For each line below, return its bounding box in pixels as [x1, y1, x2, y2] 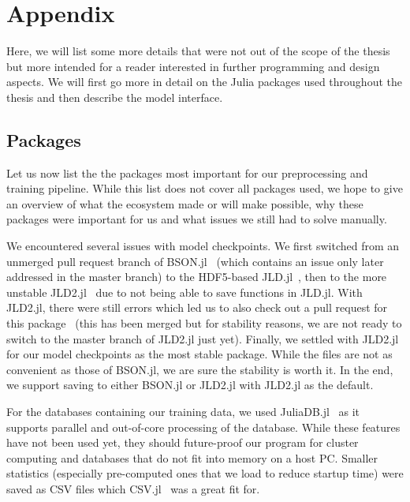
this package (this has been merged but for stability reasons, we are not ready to [6, 315, 402, 332]
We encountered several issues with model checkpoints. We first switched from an [6, 238, 400, 254]
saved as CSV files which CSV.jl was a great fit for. [6, 480, 260, 496]
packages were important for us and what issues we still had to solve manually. [6, 211, 387, 227]
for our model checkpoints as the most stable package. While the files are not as [6, 346, 393, 362]
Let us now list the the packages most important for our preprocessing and [6, 164, 368, 181]
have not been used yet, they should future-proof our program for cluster [6, 434, 359, 451]
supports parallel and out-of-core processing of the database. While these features [6, 418, 401, 435]
